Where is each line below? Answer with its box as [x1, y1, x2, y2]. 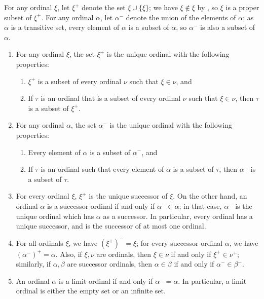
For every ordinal [16, 191, 69, 201]
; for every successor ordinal [136, 237, 223, 248]
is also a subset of [200, 22, 255, 32]
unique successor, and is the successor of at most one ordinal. [16, 220, 206, 231]
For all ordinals [16, 237, 63, 248]
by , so [197, 2, 218, 12]
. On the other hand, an [173, 191, 247, 201]
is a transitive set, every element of [11, 22, 120, 32]
